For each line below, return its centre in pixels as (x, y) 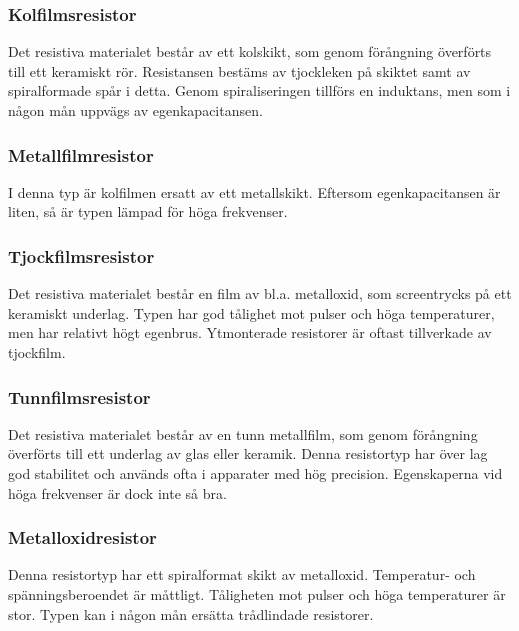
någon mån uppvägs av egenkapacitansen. (135, 110)
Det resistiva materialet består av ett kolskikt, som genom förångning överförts (250, 51)
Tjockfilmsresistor (81, 255)
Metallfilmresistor (81, 154)
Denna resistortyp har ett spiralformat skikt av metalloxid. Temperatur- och (242, 574)
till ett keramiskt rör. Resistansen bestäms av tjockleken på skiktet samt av (239, 70)
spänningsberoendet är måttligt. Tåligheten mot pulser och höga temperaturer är (257, 594)
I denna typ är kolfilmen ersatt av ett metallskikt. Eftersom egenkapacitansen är (254, 191)
